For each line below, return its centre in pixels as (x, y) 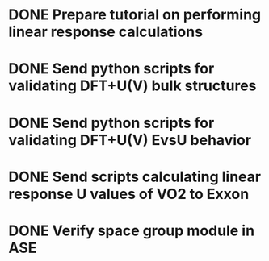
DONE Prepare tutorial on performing (135, 15)
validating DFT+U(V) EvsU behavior (130, 140)
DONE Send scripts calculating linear (134, 177)
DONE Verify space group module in (132, 230)
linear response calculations (106, 32)
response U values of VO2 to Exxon (129, 194)
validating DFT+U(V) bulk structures (132, 86)
